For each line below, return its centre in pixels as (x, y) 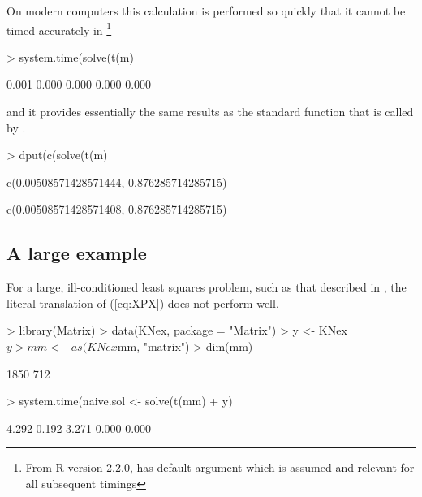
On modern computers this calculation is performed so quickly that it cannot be (206, 11)
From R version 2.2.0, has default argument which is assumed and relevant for (220, 467)
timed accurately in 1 (59, 28)
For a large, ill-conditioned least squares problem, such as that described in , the (207, 287)
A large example (77, 253)
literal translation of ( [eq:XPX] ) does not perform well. (143, 303)
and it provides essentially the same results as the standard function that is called (210, 112)
